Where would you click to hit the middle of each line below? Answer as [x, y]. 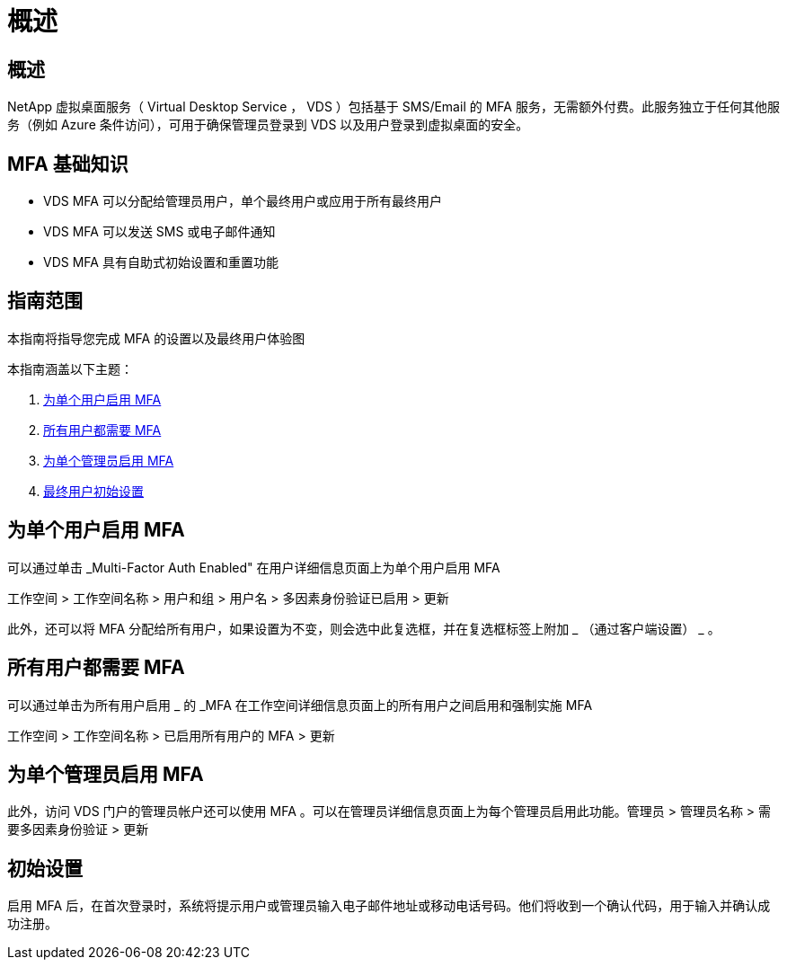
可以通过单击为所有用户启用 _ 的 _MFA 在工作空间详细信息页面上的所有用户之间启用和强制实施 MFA [300, 705]
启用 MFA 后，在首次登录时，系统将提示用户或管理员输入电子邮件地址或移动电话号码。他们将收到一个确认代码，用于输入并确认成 [389, 906]
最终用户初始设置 [93, 491]
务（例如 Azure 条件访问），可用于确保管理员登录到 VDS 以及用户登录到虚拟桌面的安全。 [268, 125]
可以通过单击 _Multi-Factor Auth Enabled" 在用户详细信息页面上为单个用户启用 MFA [254, 567]
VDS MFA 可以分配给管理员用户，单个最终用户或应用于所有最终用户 [243, 201]
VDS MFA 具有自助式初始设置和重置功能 [161, 262]
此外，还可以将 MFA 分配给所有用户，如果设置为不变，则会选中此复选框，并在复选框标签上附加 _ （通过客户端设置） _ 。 [364, 628]
